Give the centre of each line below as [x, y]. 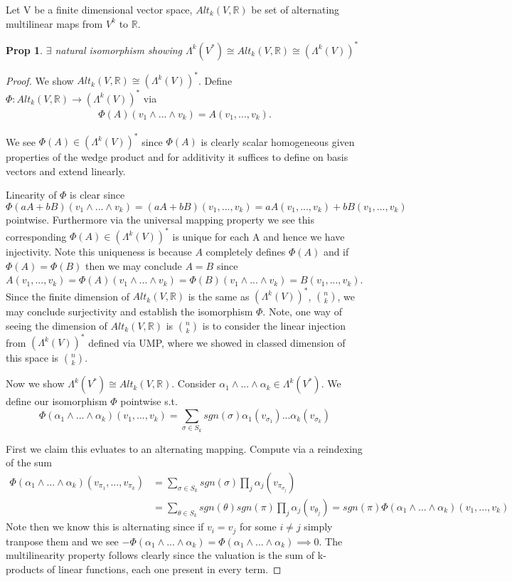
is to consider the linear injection [274, 325]
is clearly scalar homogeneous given [278, 141]
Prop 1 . [24, 49]
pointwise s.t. [149, 401]
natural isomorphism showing [118, 49]
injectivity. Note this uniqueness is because [99, 252]
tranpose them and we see [62, 541]
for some [258, 527]
